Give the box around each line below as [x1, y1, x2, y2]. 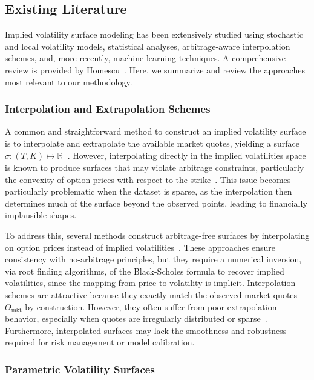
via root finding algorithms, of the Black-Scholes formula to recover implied [5, 264, 284, 277]
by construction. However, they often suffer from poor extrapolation [25, 300, 277, 313]
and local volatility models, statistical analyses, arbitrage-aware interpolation [5, 39, 290, 52]
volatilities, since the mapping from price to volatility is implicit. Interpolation [5, 276, 296, 289]
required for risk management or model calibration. [5, 336, 195, 348]
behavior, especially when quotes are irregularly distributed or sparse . [5, 312, 267, 325]
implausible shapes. [5, 208, 77, 221]
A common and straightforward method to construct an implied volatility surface [5, 125, 306, 138]
